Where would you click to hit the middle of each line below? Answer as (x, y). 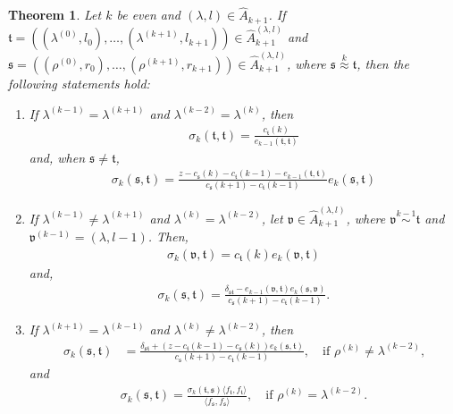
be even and (149, 15)
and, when (57, 157)
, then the (383, 63)
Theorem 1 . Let (55, 15)
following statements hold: (79, 83)
